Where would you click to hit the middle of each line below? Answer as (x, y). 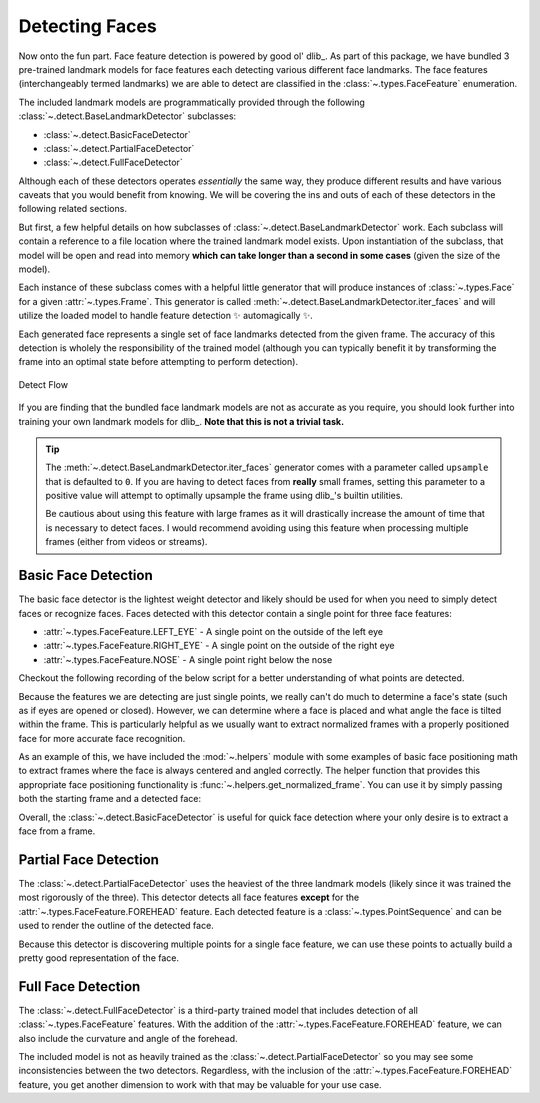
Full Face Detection (79, 986)
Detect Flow (43, 384)
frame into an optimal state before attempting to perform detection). (158, 362)
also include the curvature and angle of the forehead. (128, 1038)
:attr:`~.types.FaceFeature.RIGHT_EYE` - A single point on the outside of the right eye (219, 646)
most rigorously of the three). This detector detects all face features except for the (189, 897)
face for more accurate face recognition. (102, 738)
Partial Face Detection (89, 859)
